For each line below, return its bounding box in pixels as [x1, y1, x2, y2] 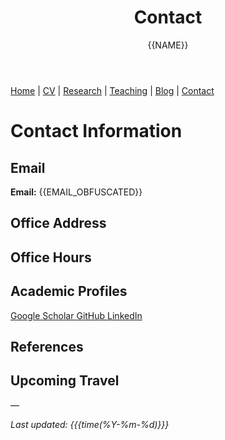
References [10, 338, 84, 355]
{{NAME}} [147, 39, 189, 51]
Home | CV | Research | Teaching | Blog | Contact [10, 84, 215, 96]
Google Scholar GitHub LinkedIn [10, 309, 143, 321]
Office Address [10, 215, 107, 232]
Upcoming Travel [10, 372, 120, 390]
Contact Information [10, 120, 183, 143]
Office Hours [10, 249, 92, 266]
